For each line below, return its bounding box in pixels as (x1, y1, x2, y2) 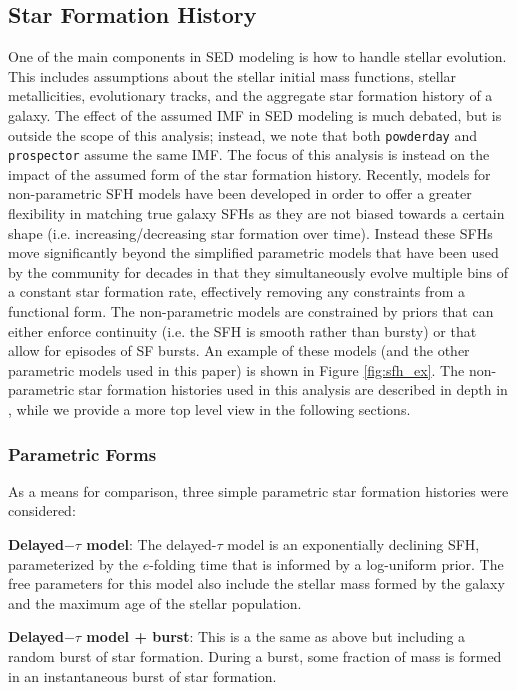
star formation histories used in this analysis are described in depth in (78, 379, 508, 400)
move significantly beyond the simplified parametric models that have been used (8, 242, 499, 263)
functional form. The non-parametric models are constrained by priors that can (8, 301, 494, 322)
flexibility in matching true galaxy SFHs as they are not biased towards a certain (8, 203, 505, 224)
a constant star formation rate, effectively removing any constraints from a (8, 281, 466, 302)
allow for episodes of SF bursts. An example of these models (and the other (8, 340, 470, 361)
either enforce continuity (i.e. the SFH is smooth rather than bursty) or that (8, 320, 477, 341)
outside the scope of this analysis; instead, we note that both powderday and (8, 124, 477, 145)
